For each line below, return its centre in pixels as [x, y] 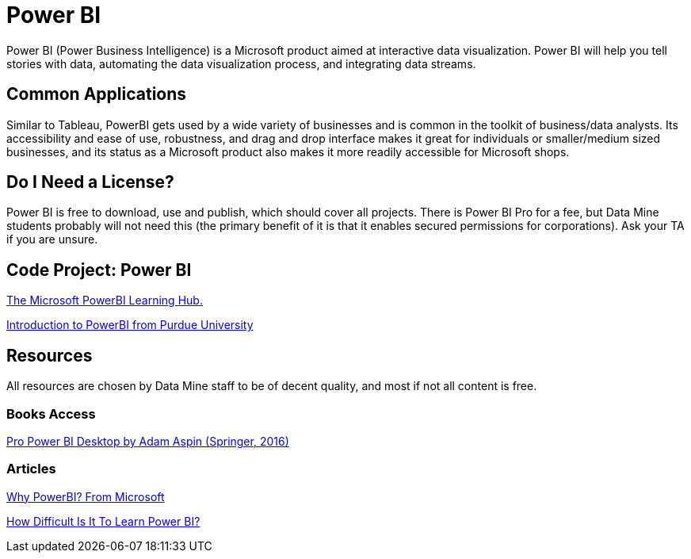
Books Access [51, 414]
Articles [31, 469]
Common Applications [97, 94]
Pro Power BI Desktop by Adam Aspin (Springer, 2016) [148, 441]
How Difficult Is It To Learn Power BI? [103, 521]
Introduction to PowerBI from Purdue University [130, 325]
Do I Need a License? [90, 182]
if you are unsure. [52, 239]
